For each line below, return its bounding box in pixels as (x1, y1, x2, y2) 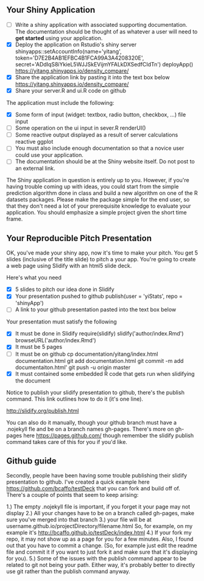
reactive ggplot (15, 138, 54, 146)
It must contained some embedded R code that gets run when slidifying (15, 370, 195, 377)
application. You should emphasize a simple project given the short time (6, 209, 187, 216)
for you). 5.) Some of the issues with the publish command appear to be (6, 555, 187, 562)
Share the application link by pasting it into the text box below (15, 73, 170, 81)
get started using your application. (15, 34, 103, 41)
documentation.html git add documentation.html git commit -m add (15, 357, 184, 364)
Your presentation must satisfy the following (6, 318, 117, 325)
